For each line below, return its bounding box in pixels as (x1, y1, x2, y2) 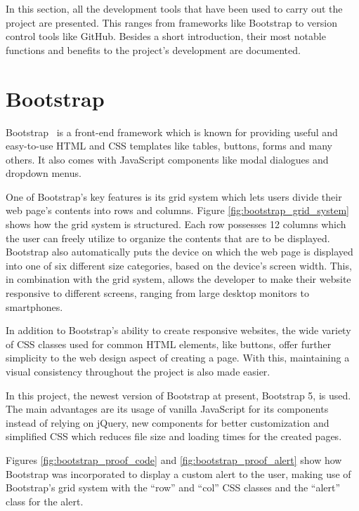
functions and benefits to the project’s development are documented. (6, 42, 301, 57)
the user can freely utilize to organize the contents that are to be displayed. (6, 230, 330, 245)
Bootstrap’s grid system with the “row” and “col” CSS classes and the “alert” (6, 480, 341, 495)
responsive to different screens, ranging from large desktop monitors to (6, 286, 309, 300)
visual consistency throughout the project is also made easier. (6, 364, 270, 378)
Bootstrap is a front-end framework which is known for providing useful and (6, 124, 338, 139)
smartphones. (6, 299, 63, 314)
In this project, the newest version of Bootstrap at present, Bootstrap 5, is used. (6, 387, 351, 402)
